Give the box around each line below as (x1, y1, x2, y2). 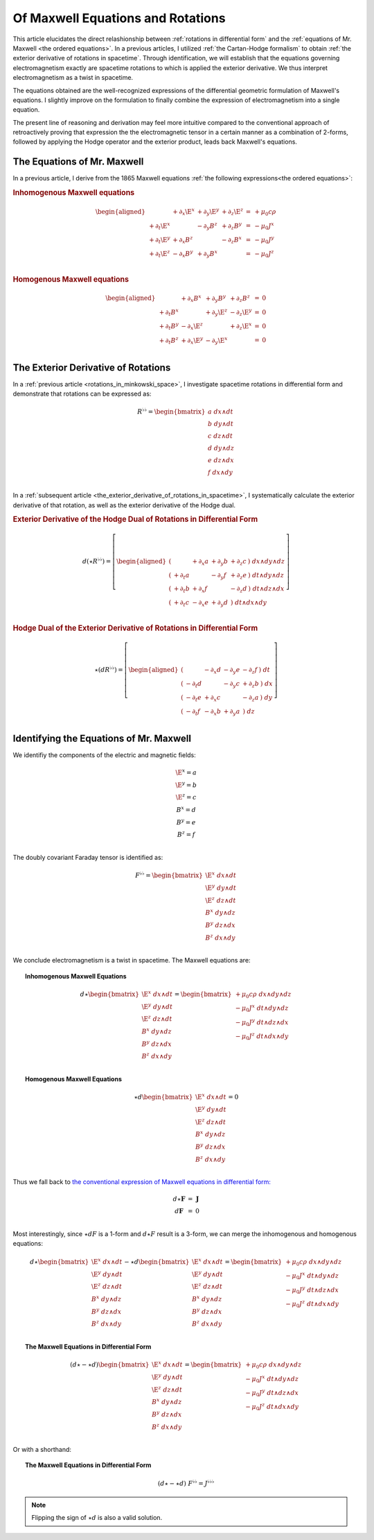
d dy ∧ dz (208, 444, 235, 452)
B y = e (176, 817, 197, 826)
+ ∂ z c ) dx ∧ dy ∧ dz (230, 557, 285, 567)
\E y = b (175, 779, 197, 789)
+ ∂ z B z (229, 293, 251, 304)
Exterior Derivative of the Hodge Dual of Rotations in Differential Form (12, 514, 258, 524)
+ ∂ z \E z (222, 207, 244, 217)
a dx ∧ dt (208, 408, 233, 416)
